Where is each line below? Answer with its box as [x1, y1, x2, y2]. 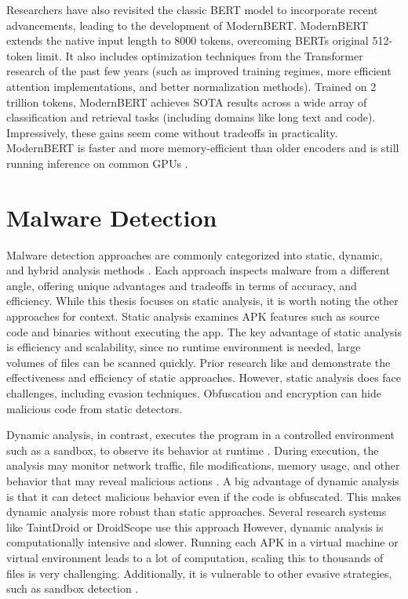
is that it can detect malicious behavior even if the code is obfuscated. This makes [6, 488, 401, 504]
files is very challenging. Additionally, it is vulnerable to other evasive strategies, [6, 565, 392, 581]
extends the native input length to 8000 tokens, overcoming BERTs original [6, 32, 369, 49]
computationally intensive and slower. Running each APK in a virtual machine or [6, 534, 399, 550]
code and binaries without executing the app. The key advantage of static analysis [6, 323, 402, 339]
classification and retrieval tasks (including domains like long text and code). [6, 109, 376, 125]
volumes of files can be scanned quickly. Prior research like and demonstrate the [6, 354, 391, 370]
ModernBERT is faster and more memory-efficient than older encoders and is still [6, 140, 399, 156]
